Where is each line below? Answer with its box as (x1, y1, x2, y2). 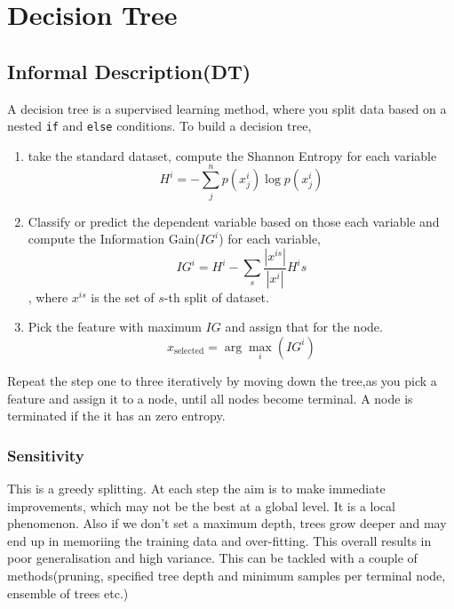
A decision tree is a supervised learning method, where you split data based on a (7, 99, 447, 117)
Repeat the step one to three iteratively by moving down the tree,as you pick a (7, 372, 437, 390)
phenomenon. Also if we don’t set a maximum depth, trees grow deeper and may (7, 514, 447, 533)
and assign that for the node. (225, 317, 383, 336)
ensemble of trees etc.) (7, 583, 129, 602)
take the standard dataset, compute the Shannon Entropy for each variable (28, 146, 437, 164)
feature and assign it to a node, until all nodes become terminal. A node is (7, 389, 413, 407)
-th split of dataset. (163, 287, 269, 306)
